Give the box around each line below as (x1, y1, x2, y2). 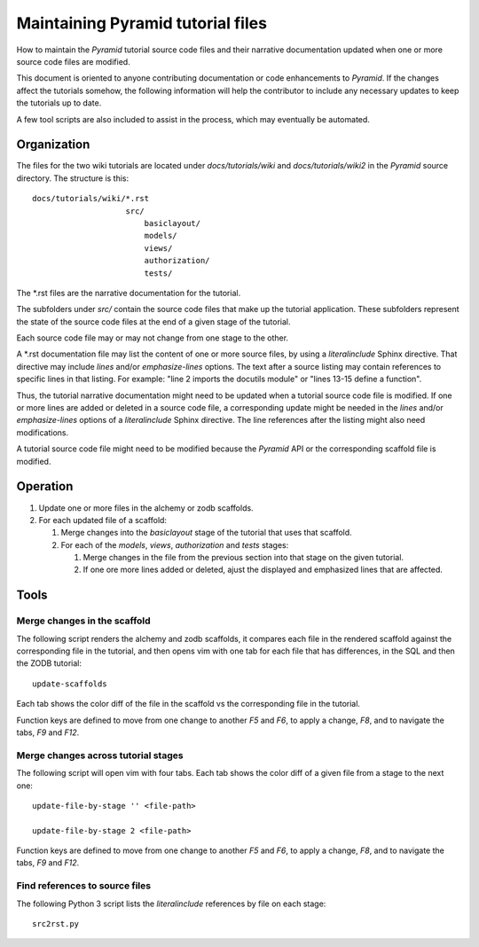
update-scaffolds (32, 678, 107, 689)
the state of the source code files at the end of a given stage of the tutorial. (16, 316, 291, 327)
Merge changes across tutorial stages (16, 749, 184, 762)
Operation (16, 479, 74, 494)
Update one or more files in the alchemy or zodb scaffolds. (38, 502, 254, 513)
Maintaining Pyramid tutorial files (16, 13, 268, 33)
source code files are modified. (16, 56, 130, 67)
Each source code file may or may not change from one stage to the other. (16, 333, 288, 343)
